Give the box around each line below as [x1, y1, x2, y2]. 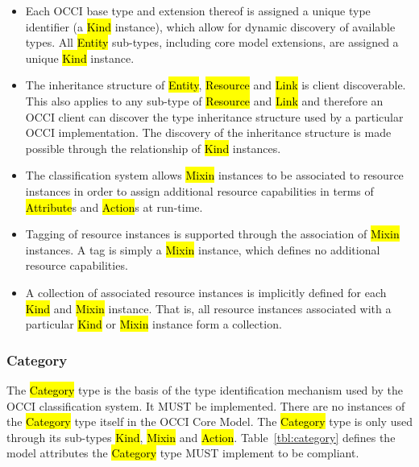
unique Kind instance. [25, 49, 135, 66]
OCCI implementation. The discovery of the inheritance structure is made [25, 124, 392, 141]
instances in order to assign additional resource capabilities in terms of [25, 182, 374, 199]
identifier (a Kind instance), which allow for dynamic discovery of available [25, 18, 396, 35]
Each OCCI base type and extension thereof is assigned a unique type [25, 2, 371, 19]
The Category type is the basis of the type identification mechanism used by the [6, 381, 403, 398]
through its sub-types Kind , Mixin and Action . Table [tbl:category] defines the [6, 428, 396, 445]
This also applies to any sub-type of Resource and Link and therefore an [25, 92, 384, 109]
